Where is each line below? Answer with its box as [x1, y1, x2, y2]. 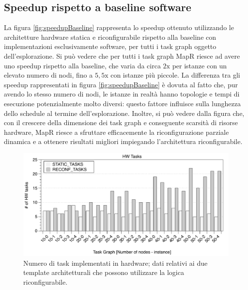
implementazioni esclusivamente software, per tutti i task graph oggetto [4, 41, 217, 51]
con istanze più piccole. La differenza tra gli [110, 70, 240, 80]
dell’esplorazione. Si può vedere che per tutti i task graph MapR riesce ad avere [4, 50, 240, 61]
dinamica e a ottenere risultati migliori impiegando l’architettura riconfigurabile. [4, 136, 243, 146]
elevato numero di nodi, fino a [4, 70, 93, 80]
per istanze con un [172, 60, 227, 70]
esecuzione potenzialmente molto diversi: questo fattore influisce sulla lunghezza [4, 98, 241, 108]
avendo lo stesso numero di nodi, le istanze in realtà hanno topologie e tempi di [4, 89, 240, 99]
